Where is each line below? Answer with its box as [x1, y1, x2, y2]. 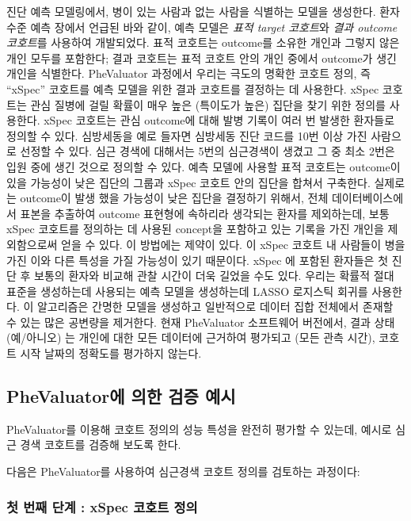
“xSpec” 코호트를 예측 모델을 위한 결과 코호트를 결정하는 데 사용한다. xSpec [6, 80, 379, 97]
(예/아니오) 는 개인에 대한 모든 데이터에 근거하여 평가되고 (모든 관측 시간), [6, 329, 375, 346]
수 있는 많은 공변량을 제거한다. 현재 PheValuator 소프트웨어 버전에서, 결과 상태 [6, 313, 395, 330]
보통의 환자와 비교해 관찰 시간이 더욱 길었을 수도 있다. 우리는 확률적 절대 [34, 267, 394, 284]
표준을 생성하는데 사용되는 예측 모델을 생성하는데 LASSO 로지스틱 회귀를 [6, 282, 368, 299]
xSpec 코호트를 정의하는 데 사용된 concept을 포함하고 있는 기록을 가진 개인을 [6, 220, 384, 237]
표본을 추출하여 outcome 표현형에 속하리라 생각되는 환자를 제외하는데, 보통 [20, 205, 390, 221]
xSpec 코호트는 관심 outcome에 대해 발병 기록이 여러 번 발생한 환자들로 [44, 112, 395, 128]
